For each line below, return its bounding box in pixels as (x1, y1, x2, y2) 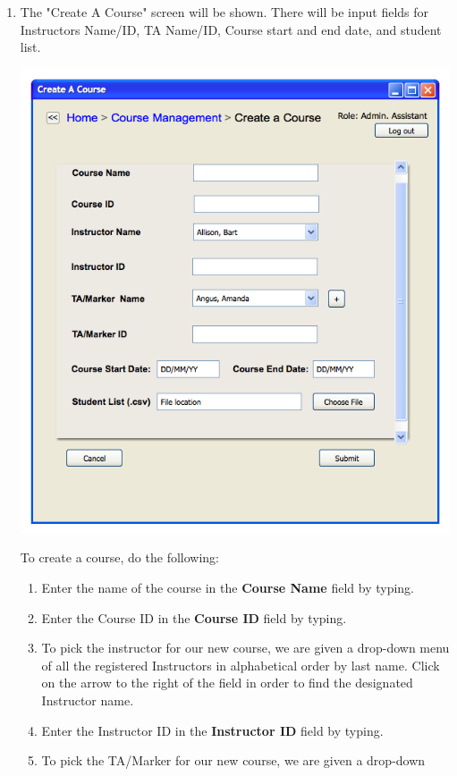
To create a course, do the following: (20, 548, 219, 567)
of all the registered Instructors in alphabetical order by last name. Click (41, 655, 440, 674)
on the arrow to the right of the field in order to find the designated (41, 673, 413, 692)
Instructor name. (41, 691, 134, 710)
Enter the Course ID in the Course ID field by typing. (41, 608, 347, 627)
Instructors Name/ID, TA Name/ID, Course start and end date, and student (20, 20, 442, 38)
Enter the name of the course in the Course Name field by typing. (41, 578, 414, 597)
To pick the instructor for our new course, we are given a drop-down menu (41, 638, 450, 657)
